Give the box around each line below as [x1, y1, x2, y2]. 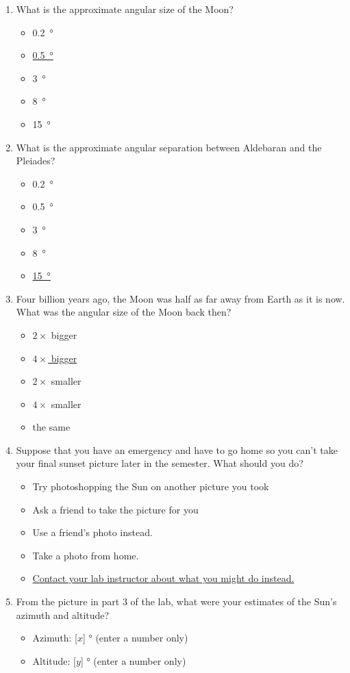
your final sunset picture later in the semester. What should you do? [16, 456, 303, 470]
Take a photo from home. [32, 548, 139, 562]
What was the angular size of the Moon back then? [16, 305, 232, 319]
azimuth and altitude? [16, 607, 110, 622]
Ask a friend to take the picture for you [32, 502, 199, 516]
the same [32, 420, 71, 434]
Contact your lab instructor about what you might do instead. [32, 571, 295, 585]
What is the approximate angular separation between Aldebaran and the [16, 140, 322, 154]
